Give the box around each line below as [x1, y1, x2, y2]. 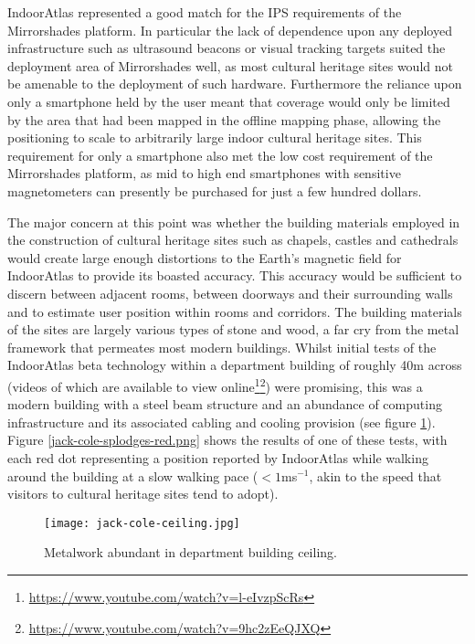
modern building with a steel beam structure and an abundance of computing [7, 395, 442, 414]
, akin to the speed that [309, 466, 442, 485]
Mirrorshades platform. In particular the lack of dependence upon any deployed [7, 20, 452, 39]
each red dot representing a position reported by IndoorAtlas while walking [7, 448, 428, 467]
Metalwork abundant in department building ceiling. [44, 543, 337, 562]
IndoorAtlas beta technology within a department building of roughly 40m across [7, 355, 462, 375]
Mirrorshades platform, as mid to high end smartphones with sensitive [7, 164, 401, 183]
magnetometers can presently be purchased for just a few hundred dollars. [7, 181, 422, 200]
